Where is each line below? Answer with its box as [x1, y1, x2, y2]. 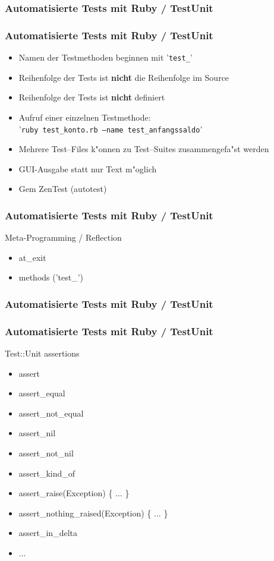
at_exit [18, 251, 46, 263]
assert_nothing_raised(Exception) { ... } [18, 506, 168, 519]
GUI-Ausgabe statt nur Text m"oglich [18, 162, 157, 175]
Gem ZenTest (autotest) [18, 182, 107, 195]
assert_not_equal [18, 406, 84, 419]
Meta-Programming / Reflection [5, 231, 122, 244]
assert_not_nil [18, 446, 74, 459]
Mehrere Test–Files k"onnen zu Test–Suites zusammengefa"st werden [18, 143, 269, 155]
